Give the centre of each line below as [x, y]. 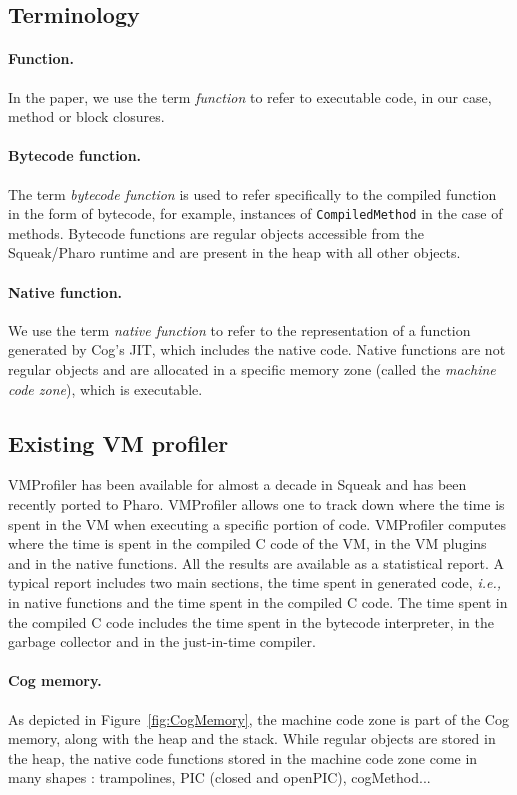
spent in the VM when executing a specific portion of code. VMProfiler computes [257, 523]
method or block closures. [86, 116]
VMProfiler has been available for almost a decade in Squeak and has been [237, 484]
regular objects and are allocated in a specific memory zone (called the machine [252, 368]
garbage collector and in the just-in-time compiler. [162, 641]
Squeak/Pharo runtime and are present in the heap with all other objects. [234, 252]
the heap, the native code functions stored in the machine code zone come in [243, 757]
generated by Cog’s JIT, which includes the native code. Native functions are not [257, 349]
